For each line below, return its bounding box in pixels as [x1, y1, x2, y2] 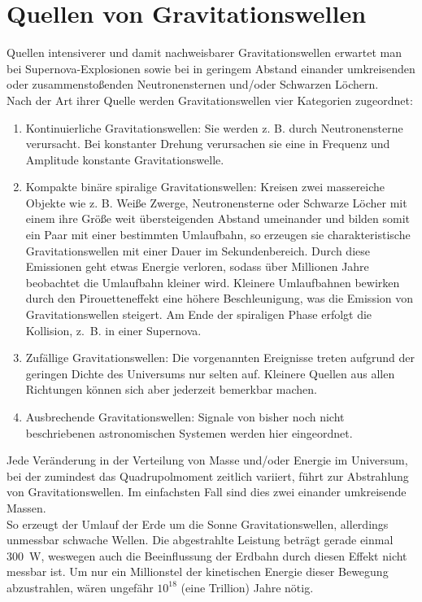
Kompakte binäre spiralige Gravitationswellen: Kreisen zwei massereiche [25, 178, 385, 195]
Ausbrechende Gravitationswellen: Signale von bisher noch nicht [25, 408, 345, 425]
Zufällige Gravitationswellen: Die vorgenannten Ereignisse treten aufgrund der [25, 349, 415, 366]
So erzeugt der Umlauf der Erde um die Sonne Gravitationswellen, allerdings [7, 515, 389, 532]
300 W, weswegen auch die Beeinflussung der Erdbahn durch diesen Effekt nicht [7, 547, 407, 564]
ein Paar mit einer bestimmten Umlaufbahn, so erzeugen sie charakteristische [25, 226, 411, 243]
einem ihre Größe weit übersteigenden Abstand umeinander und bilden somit [25, 210, 411, 227]
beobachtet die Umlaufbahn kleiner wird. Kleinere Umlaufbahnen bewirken [25, 273, 400, 290]
